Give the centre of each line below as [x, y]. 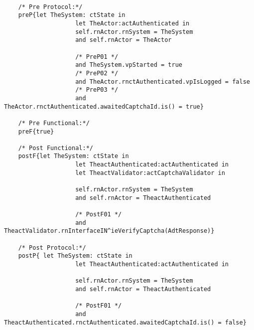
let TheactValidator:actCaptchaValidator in [150, 173]
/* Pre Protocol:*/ [50, 7]
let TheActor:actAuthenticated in [132, 23]
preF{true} [36, 131]
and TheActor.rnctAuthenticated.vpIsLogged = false [163, 82]
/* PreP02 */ [97, 73]
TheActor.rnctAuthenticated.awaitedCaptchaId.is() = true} [104, 106]
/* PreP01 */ [97, 57]
